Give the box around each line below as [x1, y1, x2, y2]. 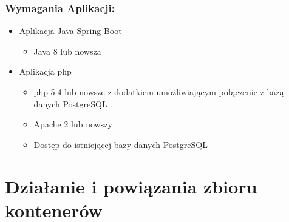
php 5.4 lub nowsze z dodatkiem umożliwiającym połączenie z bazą [33, 86, 284, 98]
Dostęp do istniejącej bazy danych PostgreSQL [33, 138, 208, 150]
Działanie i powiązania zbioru [5, 173, 257, 198]
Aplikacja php [19, 65, 72, 78]
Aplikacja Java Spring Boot [19, 24, 122, 37]
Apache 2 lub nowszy [33, 118, 112, 130]
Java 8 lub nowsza [33, 44, 101, 57]
